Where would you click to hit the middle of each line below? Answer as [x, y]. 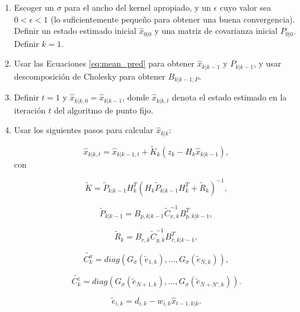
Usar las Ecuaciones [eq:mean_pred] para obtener [104, 63]
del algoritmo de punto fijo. [104, 110]
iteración [30, 110]
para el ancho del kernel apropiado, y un [138, 7]
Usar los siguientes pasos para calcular [84, 130]
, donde [136, 97]
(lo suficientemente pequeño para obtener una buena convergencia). [173, 19]
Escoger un [34, 7]
